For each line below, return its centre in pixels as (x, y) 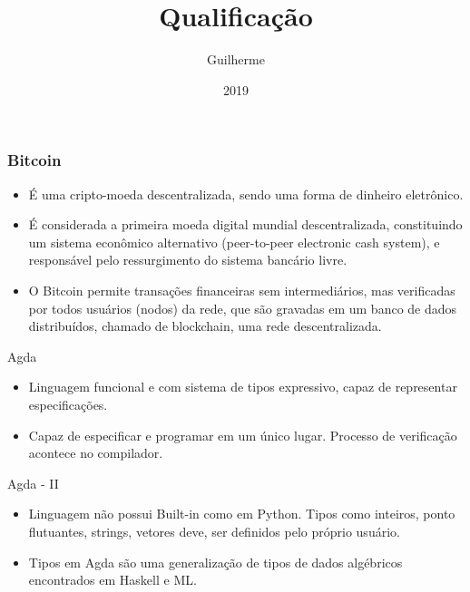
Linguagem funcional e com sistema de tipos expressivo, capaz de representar (243, 387)
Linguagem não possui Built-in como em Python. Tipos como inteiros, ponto (242, 514)
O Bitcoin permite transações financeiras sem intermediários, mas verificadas (242, 290)
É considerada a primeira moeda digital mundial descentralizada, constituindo (245, 224)
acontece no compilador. (96, 453)
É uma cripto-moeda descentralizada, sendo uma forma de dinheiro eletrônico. (246, 194)
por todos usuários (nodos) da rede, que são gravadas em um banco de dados (243, 308)
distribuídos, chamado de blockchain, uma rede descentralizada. (205, 326)
